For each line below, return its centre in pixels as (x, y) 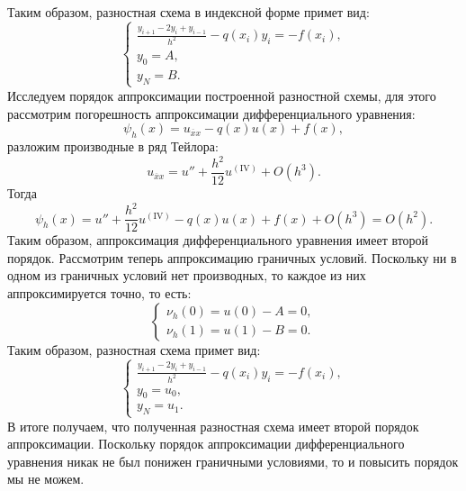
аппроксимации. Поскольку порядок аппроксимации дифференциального (206, 444)
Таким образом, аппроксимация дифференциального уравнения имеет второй (218, 240)
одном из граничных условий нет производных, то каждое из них (187, 275)
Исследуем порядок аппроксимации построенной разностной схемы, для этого (222, 95)
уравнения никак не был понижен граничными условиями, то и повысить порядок (233, 461)
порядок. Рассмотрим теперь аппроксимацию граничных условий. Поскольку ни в (232, 257)
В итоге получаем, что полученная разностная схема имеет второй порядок (213, 426)
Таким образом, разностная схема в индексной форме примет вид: (188, 12)
